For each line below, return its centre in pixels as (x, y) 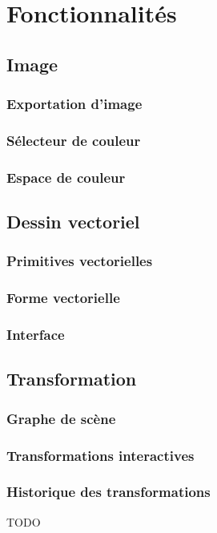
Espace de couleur (66, 177)
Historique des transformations (108, 492)
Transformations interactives (100, 455)
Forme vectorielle (63, 298)
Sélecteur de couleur (74, 140)
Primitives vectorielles (80, 261)
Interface (36, 335)
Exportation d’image (74, 104)
